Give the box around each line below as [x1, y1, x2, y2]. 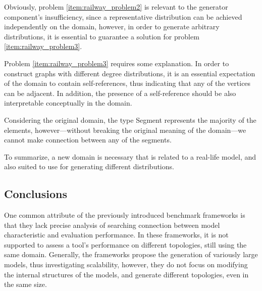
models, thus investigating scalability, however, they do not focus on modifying [4, 259, 248, 270]
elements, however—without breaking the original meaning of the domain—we [4, 124, 246, 135]
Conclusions [4, 186, 68, 202]
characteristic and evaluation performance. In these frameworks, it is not [4, 229, 229, 240]
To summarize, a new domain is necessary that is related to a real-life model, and [4, 151, 256, 162]
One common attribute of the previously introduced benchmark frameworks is [4, 210, 245, 220]
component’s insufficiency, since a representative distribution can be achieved [4, 11, 242, 22]
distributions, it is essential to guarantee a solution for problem [4, 31, 199, 41]
